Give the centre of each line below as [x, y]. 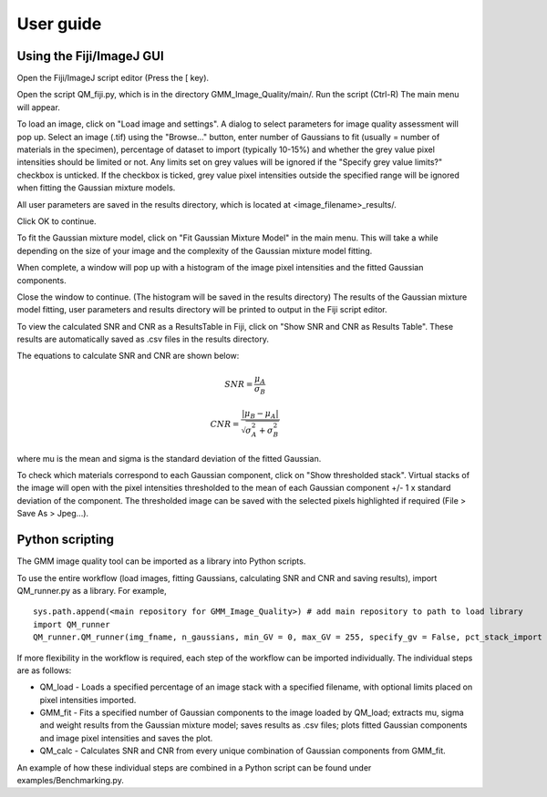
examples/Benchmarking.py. [71, 781]
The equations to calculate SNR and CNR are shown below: [128, 356]
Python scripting [65, 540]
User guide [59, 24]
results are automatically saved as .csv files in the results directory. [143, 339]
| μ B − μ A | [260, 414]
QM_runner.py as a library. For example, [92, 590]
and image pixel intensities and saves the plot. [126, 738]
